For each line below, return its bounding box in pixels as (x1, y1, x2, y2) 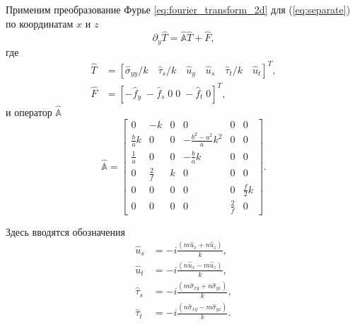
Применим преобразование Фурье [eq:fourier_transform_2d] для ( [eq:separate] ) (6, 2, 351, 16)
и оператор (6, 104, 52, 119)
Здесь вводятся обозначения (6, 224, 125, 239)
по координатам (6, 16, 74, 30)
